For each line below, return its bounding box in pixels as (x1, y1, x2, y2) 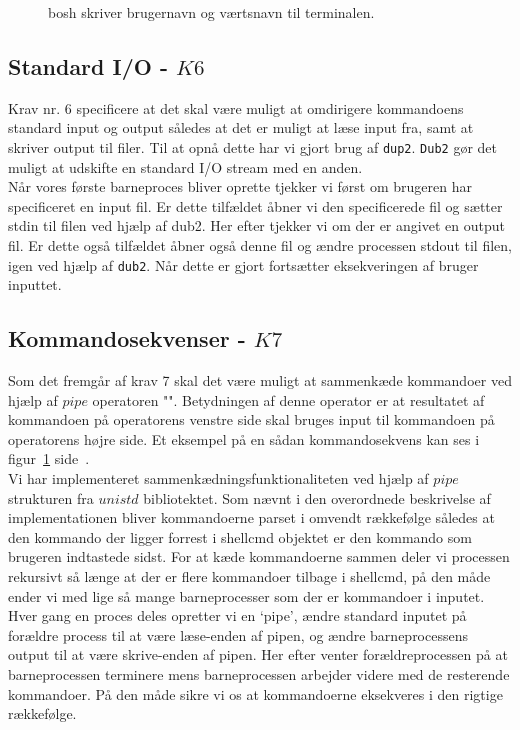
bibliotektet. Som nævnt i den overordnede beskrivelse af (143, 487, 491, 508)
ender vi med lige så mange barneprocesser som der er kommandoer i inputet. (8, 585, 485, 606)
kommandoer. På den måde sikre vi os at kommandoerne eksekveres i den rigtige (8, 683, 503, 704)
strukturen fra (8, 487, 94, 508)
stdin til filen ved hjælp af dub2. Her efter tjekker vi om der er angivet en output (8, 215, 505, 236)
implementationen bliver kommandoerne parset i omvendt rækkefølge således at (8, 507, 495, 528)
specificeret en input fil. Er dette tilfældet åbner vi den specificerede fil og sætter (8, 195, 503, 216)
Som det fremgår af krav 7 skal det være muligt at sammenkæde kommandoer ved (8, 370, 512, 391)
